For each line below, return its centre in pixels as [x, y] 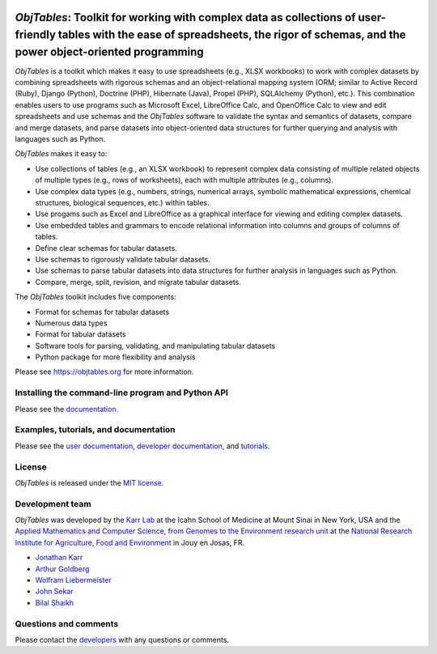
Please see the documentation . [67, 409]
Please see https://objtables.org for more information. [104, 372]
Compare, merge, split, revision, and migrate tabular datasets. [138, 282]
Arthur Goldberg [62, 569]
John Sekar [54, 592]
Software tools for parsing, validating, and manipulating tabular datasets [155, 346]
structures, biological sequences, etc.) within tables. [122, 203]
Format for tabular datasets [81, 334]
